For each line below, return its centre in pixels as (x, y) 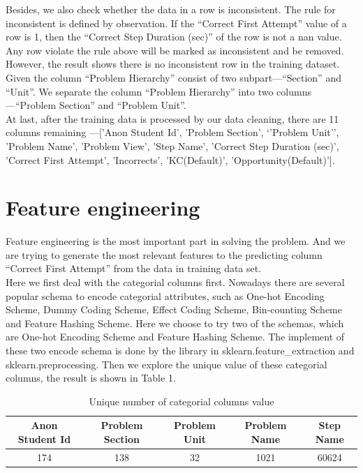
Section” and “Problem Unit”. (123, 105)
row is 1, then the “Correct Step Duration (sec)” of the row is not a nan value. (174, 37)
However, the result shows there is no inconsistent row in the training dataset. (173, 64)
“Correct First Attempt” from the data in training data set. (134, 268)
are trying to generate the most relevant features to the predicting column (164, 254)
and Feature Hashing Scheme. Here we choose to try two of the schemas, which (175, 323)
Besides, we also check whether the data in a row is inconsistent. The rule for (171, 9)
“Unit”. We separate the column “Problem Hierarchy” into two (140, 91)
